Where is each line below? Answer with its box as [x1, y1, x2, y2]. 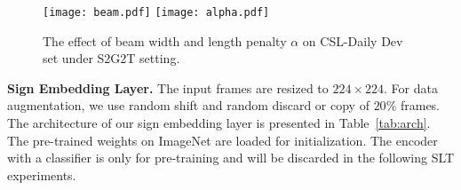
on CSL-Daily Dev [302, 31, 403, 50]
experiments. [7, 165, 76, 184]
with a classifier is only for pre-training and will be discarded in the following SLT [7, 148, 455, 167]
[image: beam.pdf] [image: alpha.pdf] [43, 6, 270, 19]
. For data [384, 78, 438, 97]
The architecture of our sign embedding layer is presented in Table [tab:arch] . [7, 114, 431, 132]
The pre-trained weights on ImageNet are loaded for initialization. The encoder [7, 131, 438, 149]
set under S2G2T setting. [43, 49, 180, 67]
